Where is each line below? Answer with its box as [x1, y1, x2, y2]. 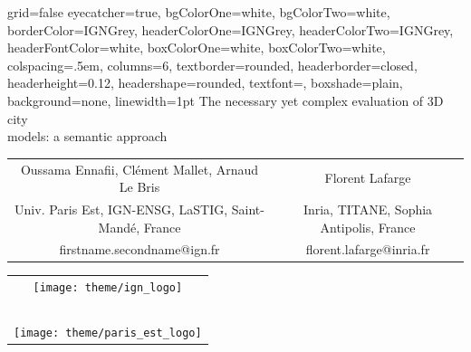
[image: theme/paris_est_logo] [14, 326, 202, 339]
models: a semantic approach [7, 127, 168, 146]
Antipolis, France [320, 217, 416, 236]
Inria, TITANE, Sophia [303, 199, 433, 218]
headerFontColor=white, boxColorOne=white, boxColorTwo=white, [7, 38, 386, 57]
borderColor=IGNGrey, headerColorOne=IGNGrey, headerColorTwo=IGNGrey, [7, 20, 454, 39]
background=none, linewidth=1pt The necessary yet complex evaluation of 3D [7, 90, 444, 109]
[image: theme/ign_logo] [33, 281, 183, 295]
